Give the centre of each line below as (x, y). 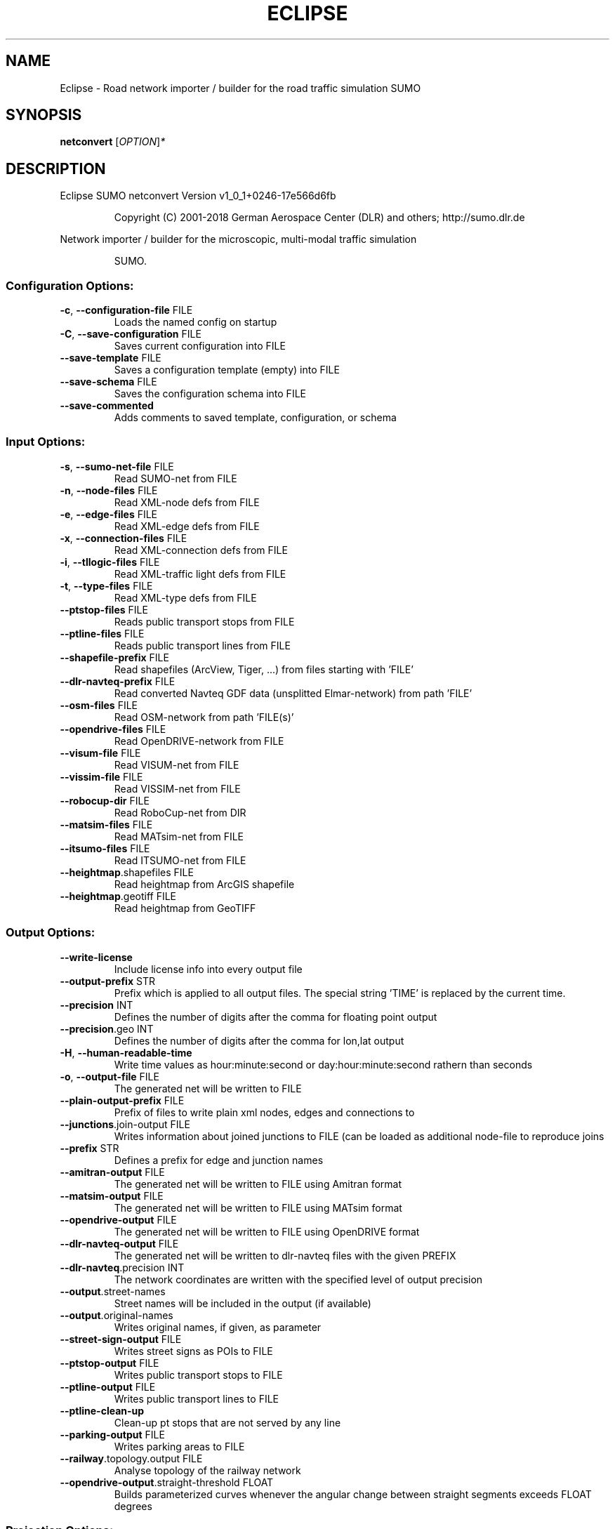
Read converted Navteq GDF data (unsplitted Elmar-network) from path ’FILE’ (293, 693)
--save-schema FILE (108, 382)
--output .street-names (113, 1291)
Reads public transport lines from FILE (202, 645)
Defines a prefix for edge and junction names (219, 1160)
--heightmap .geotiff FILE (118, 896)
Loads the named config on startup (196, 322)
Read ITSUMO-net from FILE (180, 860)
